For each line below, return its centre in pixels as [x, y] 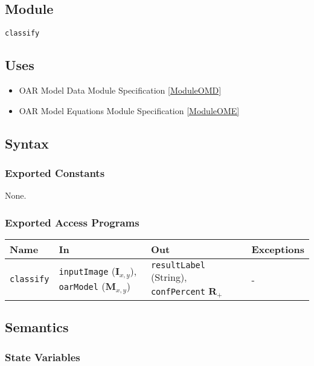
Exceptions [278, 249]
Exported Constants [55, 172]
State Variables [43, 357]
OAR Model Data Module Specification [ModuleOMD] [120, 90]
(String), [169, 277]
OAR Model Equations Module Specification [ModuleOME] [129, 110]
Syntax [27, 143]
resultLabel [178, 265]
